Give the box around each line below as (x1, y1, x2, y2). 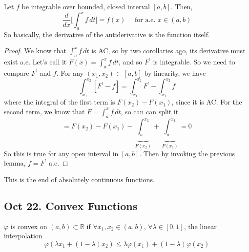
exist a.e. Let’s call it (4, 57, 67, 67)
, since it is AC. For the (171, 97, 242, 107)
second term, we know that (4, 106, 85, 116)
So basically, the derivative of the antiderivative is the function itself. (4, 29, 210, 39)
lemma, (4, 158, 26, 168)
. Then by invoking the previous (139, 148, 235, 158)
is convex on (10, 221, 47, 231)
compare (4, 68, 29, 78)
